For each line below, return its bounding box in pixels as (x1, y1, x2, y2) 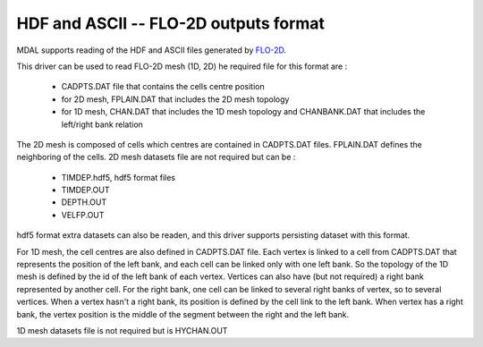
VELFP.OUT (61, 209, 105, 220)
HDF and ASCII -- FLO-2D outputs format (16, 13, 326, 33)
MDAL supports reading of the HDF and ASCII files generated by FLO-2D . (16, 45, 286, 55)
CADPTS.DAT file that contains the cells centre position (61, 81, 266, 92)
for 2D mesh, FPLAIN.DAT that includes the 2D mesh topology (61, 94, 290, 105)
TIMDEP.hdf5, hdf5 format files (61, 172, 176, 182)
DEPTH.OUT (61, 197, 107, 207)
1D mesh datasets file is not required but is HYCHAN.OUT (16, 325, 228, 335)
